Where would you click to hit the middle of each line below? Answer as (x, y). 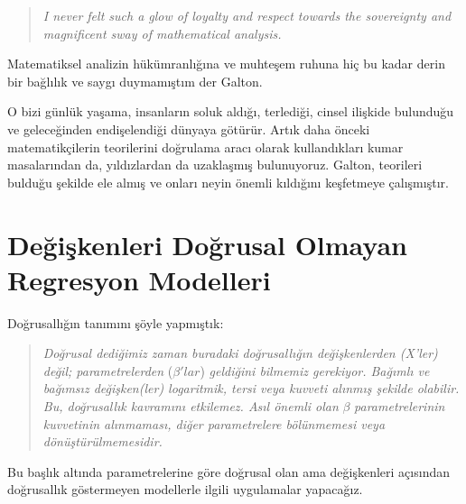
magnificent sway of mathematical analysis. (162, 33)
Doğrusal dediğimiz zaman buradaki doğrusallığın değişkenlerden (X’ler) (240, 353)
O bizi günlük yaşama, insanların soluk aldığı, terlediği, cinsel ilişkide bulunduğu (231, 111)
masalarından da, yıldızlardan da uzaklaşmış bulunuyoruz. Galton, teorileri (215, 165)
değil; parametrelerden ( (108, 370)
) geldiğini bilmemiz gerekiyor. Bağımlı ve (315, 370)
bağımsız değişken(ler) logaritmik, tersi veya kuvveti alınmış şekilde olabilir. (251, 388)
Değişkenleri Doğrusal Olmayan (207, 244)
